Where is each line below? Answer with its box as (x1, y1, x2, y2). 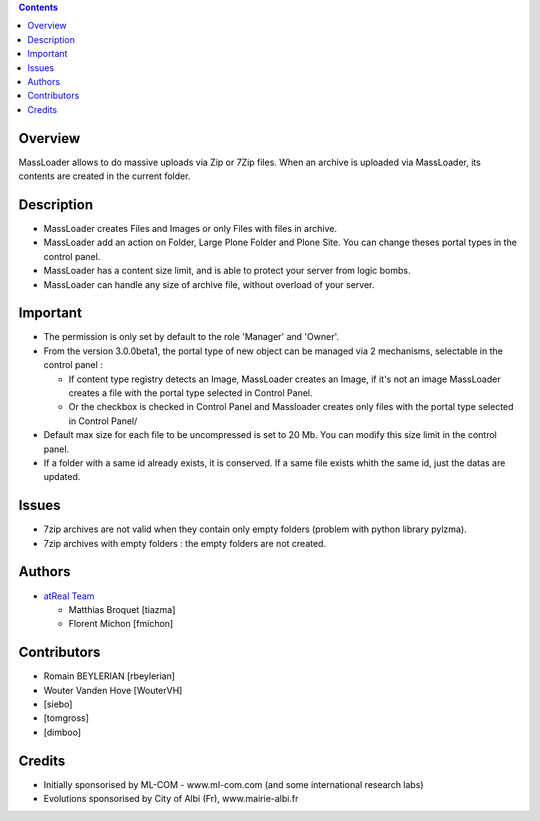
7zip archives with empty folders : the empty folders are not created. (43, 537, 327, 549)
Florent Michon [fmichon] (68, 618, 174, 630)
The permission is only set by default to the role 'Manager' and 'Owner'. (43, 331, 340, 343)
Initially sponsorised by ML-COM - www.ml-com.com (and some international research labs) (43, 778, 424, 790)
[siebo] (43, 698, 73, 710)
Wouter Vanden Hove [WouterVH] (43, 684, 183, 696)
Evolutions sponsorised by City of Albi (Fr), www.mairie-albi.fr (43, 793, 299, 805)
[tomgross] (43, 712, 90, 724)
